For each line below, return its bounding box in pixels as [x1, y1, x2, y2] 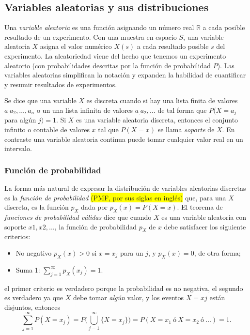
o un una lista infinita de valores [36, 105, 133, 115]
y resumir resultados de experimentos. [4, 79, 117, 89]
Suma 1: [16, 264, 40, 274]
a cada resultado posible [137, 41, 209, 51]
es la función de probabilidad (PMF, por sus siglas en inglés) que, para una [4, 192, 226, 202]
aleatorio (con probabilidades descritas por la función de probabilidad [4, 60, 211, 70]
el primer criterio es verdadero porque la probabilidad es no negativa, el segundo [4, 283, 243, 293]
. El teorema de [177, 202, 223, 212]
